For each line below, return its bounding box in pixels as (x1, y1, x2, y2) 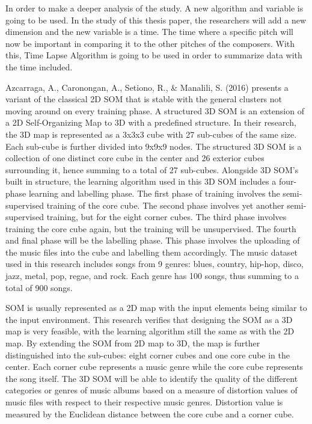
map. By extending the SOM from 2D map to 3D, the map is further (5, 337, 260, 349)
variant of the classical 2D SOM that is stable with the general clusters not (5, 93, 283, 105)
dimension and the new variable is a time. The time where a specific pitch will (5, 25, 293, 38)
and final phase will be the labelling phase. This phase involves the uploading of (5, 234, 300, 247)
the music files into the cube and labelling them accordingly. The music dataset (5, 245, 298, 258)
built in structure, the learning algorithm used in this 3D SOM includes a (5, 175, 277, 188)
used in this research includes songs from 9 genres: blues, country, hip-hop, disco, (5, 257, 304, 270)
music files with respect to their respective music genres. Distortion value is (5, 396, 283, 408)
